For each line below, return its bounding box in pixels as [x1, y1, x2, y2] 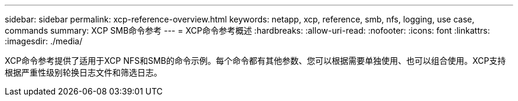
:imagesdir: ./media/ [5, 36, 83, 46]
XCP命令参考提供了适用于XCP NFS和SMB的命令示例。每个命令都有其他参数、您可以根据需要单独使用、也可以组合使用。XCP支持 [5, 56, 506, 66]
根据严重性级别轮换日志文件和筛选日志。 [5, 67, 162, 77]
